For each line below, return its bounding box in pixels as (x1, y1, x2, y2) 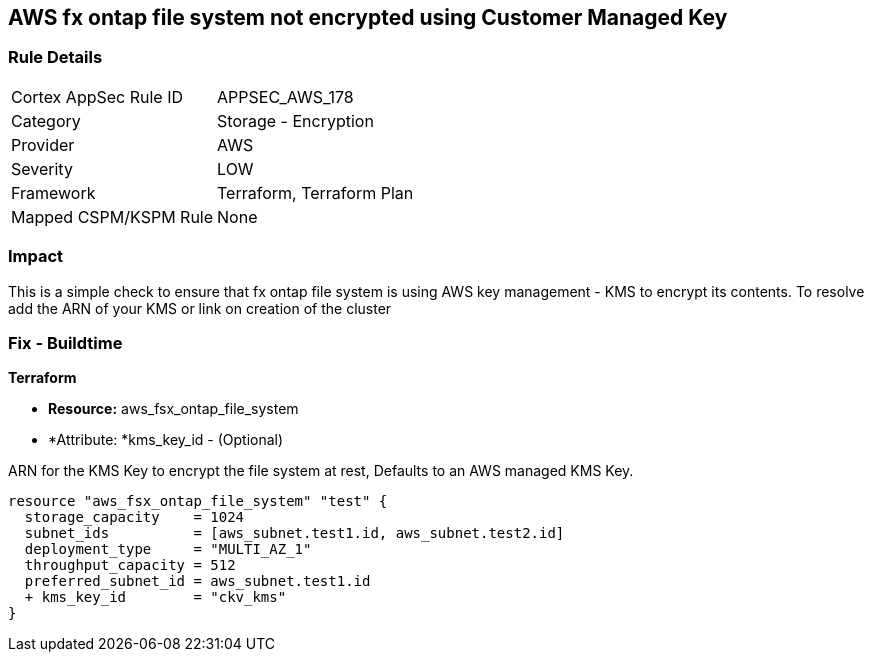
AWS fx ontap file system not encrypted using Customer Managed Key (8, 5, 728, 30)
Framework (11, 182, 96, 203)
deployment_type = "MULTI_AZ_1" (24, 541, 312, 558)
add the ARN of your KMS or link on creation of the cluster (8, 299, 392, 317)
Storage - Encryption (217, 110, 374, 131)
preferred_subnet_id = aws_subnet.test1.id (24, 573, 371, 590)
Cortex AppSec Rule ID (11, 86, 184, 107)
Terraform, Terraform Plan (217, 182, 414, 203)
